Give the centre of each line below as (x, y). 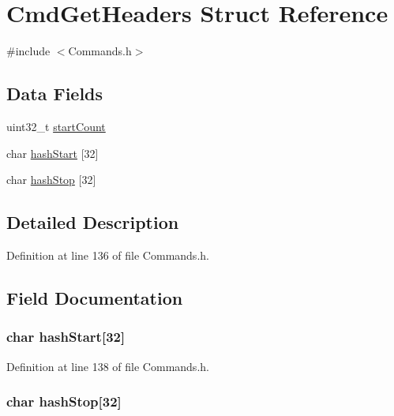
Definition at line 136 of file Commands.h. (108, 255)
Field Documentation (95, 297)
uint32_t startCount (56, 126)
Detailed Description (93, 222)
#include (28, 51)
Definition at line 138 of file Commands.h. (108, 366)
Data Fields (55, 94)
